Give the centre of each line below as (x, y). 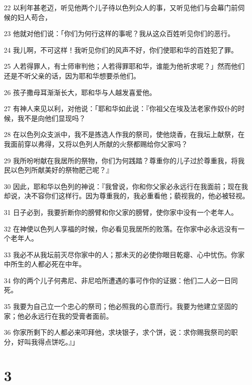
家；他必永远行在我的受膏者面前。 (58, 316)
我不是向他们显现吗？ (51, 118)
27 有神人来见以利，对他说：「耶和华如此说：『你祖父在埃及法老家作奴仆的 (121, 108)
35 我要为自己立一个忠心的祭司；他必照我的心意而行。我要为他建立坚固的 (121, 306)
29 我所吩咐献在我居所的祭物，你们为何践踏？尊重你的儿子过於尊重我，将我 (124, 160)
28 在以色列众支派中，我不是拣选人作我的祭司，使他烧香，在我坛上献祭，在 (124, 134)
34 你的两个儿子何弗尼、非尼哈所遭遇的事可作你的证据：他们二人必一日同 (121, 280)
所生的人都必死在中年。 (48, 264)
